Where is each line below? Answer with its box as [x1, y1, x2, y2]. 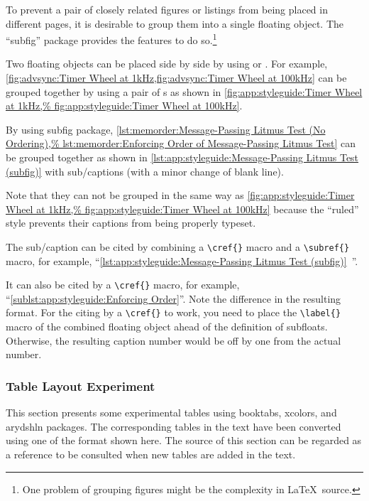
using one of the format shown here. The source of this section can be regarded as [6, 433, 362, 448]
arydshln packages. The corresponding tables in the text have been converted [6, 419, 341, 433]
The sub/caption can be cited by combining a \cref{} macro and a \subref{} [6, 239, 350, 254]
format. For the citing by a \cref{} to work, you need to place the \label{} [6, 305, 341, 320]
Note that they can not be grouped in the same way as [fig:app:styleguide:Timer [6, 188, 355, 203]
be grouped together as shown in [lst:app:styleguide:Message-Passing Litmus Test [6, 150, 359, 164]
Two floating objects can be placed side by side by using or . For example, [6, 56, 328, 71]
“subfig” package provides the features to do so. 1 [6, 31, 217, 47]
